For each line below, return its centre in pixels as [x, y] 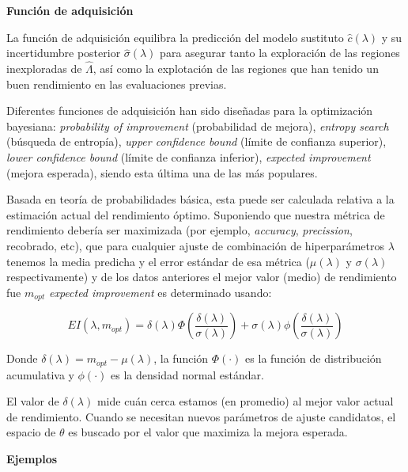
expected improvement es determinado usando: [160, 292]
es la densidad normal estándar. [187, 374]
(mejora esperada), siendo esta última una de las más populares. [162, 172]
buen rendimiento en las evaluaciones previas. [117, 84]
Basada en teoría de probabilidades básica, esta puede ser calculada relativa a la [200, 199]
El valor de [33, 401]
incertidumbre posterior [64, 53]
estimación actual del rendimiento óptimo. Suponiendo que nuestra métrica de [196, 214]
